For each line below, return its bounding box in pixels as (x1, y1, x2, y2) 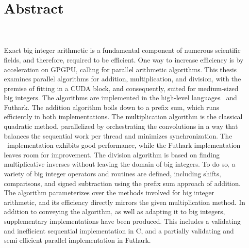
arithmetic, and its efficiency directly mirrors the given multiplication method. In (4, 197, 245, 207)
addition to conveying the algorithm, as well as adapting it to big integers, (4, 206, 225, 217)
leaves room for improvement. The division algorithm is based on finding (4, 149, 220, 159)
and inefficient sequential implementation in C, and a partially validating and (4, 225, 234, 235)
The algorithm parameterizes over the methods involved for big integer (4, 187, 215, 198)
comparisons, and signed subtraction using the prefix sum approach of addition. (4, 178, 241, 188)
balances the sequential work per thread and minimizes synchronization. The (4, 130, 232, 140)
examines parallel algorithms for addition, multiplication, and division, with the (4, 74, 241, 84)
